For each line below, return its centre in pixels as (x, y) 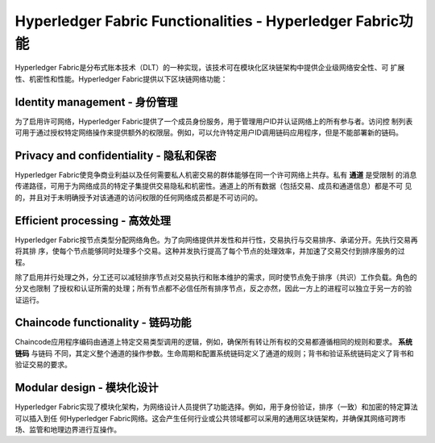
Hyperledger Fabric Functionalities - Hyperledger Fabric (207, 21)
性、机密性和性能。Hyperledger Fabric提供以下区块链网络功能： (121, 79)
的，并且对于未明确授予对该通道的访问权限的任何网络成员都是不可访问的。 (138, 197)
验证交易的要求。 (43, 365)
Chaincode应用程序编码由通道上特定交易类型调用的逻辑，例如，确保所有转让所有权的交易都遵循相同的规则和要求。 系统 (214, 342)
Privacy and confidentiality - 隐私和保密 (116, 155)
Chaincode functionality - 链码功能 (103, 323)
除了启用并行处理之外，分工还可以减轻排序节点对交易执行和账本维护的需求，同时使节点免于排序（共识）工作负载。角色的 (216, 277)
